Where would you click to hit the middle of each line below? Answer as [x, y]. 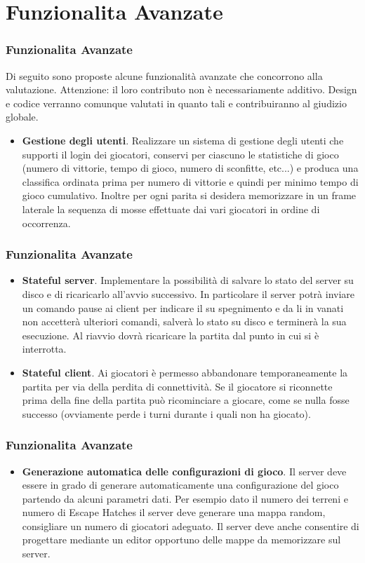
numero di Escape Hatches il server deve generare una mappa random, [174, 512]
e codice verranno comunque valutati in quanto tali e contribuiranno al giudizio [176, 103]
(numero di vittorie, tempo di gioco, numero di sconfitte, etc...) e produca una [190, 168]
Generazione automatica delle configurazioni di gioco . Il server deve [184, 471]
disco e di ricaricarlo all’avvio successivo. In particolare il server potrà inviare [188, 293]
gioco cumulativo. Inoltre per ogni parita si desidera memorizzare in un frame [189, 195]
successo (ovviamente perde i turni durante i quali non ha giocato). [166, 413]
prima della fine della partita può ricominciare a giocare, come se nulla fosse [186, 400]
